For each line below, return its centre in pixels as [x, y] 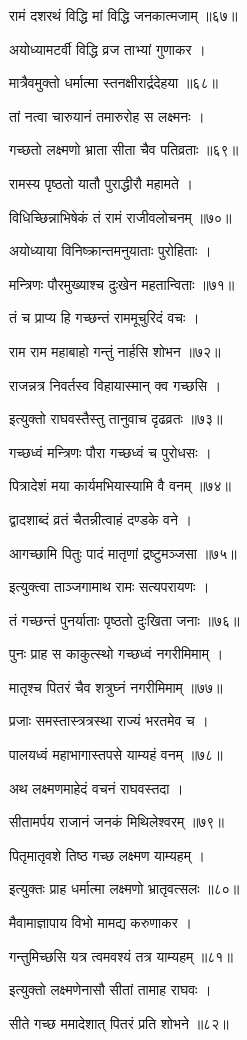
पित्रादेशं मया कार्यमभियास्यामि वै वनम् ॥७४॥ [120, 485]
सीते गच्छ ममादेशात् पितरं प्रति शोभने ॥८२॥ [119, 1022]
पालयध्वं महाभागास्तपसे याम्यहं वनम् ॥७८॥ [116, 754]
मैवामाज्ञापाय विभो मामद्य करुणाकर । [100, 922]
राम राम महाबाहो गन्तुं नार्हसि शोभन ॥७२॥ [115, 350]
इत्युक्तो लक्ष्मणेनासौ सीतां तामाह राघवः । [110, 989]
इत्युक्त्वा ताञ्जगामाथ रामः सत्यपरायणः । [109, 586]
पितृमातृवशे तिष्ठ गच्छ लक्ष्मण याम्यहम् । [107, 854]
